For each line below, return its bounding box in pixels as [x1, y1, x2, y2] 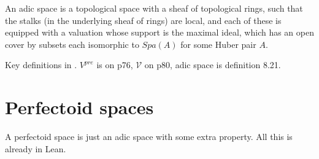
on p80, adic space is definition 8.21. [144, 58, 281, 71]
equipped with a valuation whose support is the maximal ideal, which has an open [5, 26, 314, 39]
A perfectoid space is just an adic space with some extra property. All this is [5, 130, 293, 143]
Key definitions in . [5, 58, 77, 71]
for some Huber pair [180, 37, 256, 50]
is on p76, [96, 58, 133, 71]
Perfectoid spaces [5, 95, 154, 120]
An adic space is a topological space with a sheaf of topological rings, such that [5, 2, 303, 14]
